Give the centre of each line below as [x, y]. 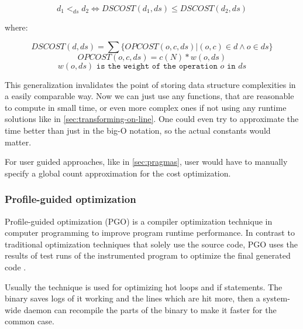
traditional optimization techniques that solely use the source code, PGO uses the [151, 244]
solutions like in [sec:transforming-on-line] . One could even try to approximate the [152, 119]
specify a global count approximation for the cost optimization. [118, 173]
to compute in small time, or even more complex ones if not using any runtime [146, 107]
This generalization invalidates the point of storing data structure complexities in [150, 84]
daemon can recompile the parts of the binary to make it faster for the [150, 309]
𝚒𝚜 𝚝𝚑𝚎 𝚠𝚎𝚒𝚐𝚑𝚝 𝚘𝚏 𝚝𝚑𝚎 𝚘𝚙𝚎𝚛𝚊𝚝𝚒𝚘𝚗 [157, 66]
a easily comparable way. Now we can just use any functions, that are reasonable [149, 96]
